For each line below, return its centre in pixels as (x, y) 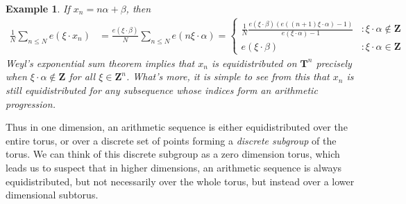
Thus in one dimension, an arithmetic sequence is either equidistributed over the (177, 127)
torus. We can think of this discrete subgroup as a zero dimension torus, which (173, 154)
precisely (334, 63)
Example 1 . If (38, 8)
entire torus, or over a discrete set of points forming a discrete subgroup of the (171, 140)
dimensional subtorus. (52, 195)
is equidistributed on (254, 63)
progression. (31, 103)
